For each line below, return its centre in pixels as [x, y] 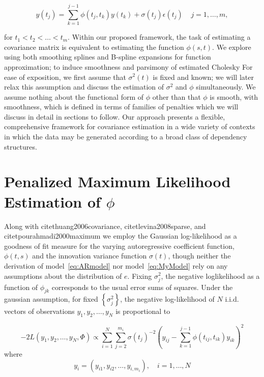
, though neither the [199, 256]
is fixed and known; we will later [203, 77]
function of [21, 287]
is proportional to [143, 311]
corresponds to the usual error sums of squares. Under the [142, 287]
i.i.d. [232, 299]
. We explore [232, 47]
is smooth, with [234, 96]
